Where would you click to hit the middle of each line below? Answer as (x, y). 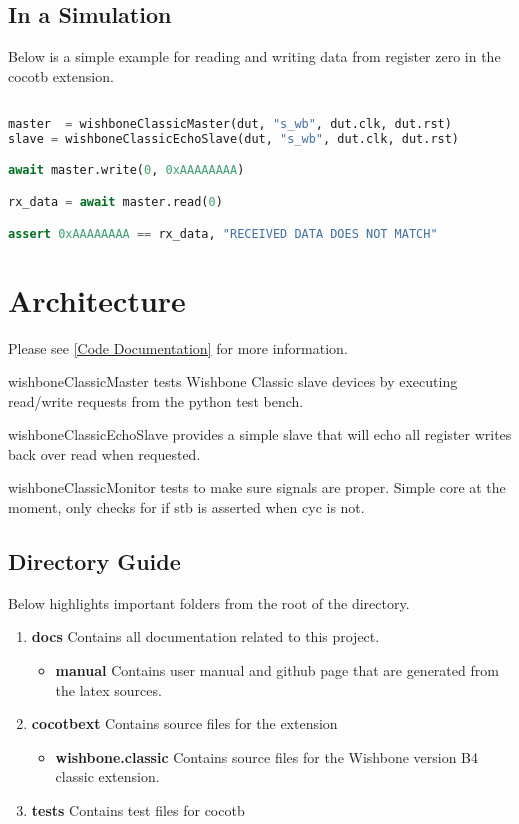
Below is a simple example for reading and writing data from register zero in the (254, 56)
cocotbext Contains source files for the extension (184, 723)
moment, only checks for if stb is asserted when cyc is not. (186, 507)
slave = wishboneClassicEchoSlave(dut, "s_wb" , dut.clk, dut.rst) (234, 138)
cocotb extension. (61, 75)
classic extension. (107, 776)
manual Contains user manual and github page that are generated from (277, 670)
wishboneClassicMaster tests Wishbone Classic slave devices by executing (233, 381)
